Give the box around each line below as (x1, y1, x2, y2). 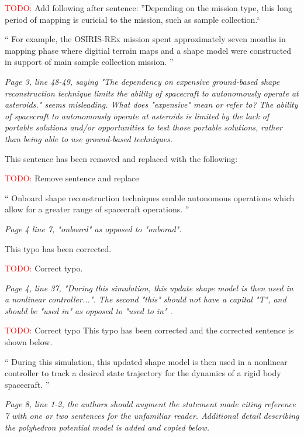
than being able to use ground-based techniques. (5, 132, 173, 144)
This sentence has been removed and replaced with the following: (5, 152, 238, 164)
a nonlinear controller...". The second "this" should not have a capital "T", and (5, 293, 286, 305)
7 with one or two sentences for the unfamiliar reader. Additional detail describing (5, 410, 299, 422)
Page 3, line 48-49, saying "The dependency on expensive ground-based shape (5, 75, 280, 87)
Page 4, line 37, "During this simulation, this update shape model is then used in (5, 281, 293, 294)
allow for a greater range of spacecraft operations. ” (5, 203, 189, 215)
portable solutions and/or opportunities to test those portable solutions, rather (5, 121, 282, 133)
